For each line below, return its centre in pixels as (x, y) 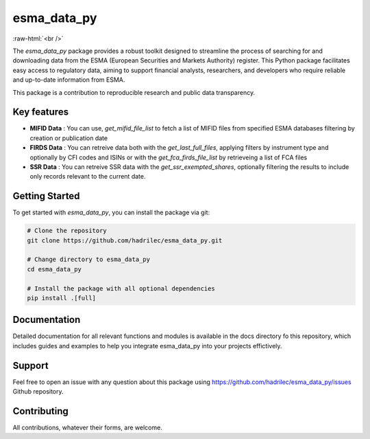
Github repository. (38, 392)
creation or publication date (69, 138)
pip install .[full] (61, 298)
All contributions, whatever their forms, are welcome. (87, 428)
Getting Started (46, 196)
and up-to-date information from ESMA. (69, 80)
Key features (40, 112)
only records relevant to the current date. (88, 177)
